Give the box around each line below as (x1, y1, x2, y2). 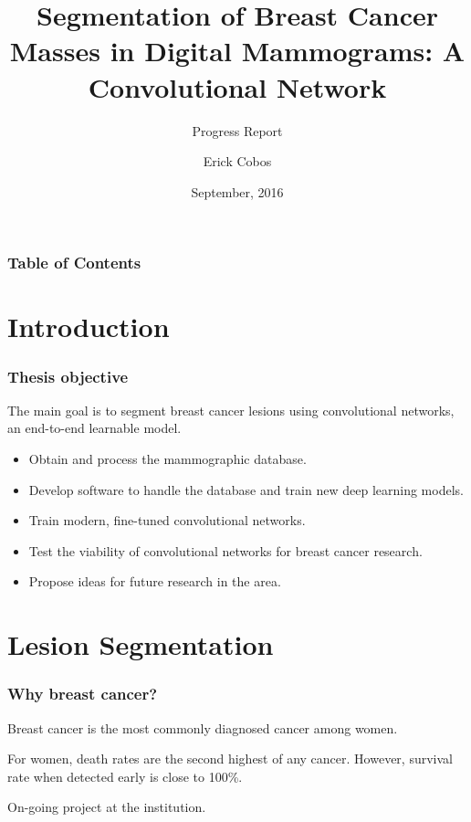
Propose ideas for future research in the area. (28, 572, 281, 591)
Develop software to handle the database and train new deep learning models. (28, 479, 464, 499)
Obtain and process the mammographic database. (28, 448, 307, 468)
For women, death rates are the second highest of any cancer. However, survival (7, 749, 453, 768)
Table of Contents (7, 251, 141, 274)
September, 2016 (191, 182, 284, 201)
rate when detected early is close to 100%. (7, 766, 243, 785)
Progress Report (192, 121, 283, 140)
